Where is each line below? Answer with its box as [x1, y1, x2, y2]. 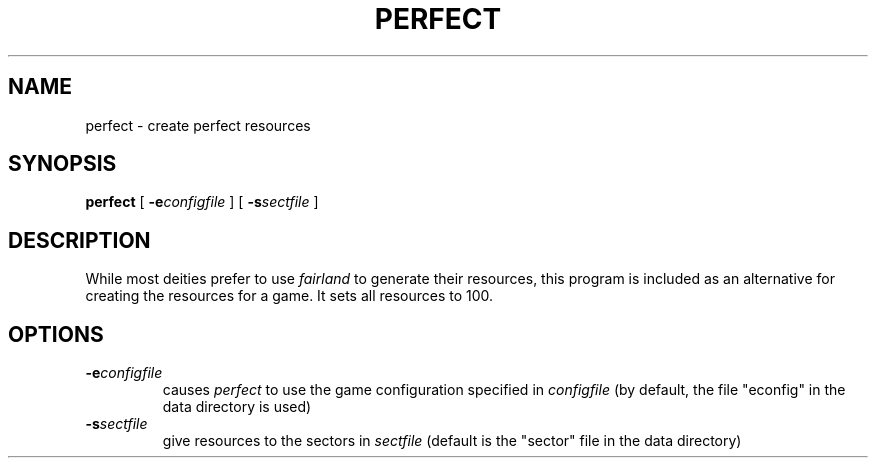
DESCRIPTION [8, 227, 151, 253]
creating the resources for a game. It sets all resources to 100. [85, 287, 494, 305]
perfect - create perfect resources [85, 116, 311, 134]
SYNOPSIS [8, 151, 117, 177]
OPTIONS [8, 321, 104, 347]
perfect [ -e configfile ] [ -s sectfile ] [85, 193, 319, 211]
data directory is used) [162, 398, 312, 416]
